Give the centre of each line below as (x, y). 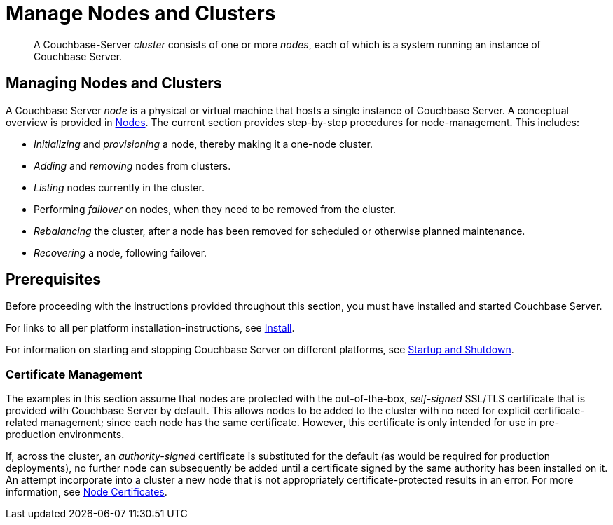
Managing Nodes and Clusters (114, 83)
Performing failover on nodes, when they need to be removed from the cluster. (215, 209)
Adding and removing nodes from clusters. (132, 165)
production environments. (65, 435)
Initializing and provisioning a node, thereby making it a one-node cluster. (203, 144)
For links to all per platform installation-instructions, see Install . (150, 328)
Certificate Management (74, 374)
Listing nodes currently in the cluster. (119, 187)
